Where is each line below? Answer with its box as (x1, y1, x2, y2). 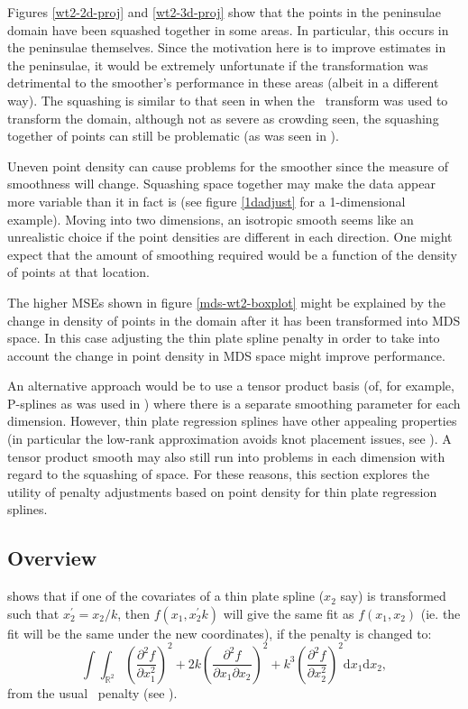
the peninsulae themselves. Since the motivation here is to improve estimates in (7, 38, 446, 57)
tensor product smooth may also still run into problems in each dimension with (7, 447, 445, 465)
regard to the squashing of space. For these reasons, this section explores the (7, 465, 430, 483)
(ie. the (420, 603, 461, 622)
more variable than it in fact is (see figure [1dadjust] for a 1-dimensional (7, 191, 406, 210)
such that (7, 603, 60, 622)
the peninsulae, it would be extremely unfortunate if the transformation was (7, 55, 428, 74)
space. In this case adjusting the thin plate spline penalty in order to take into (7, 328, 440, 347)
